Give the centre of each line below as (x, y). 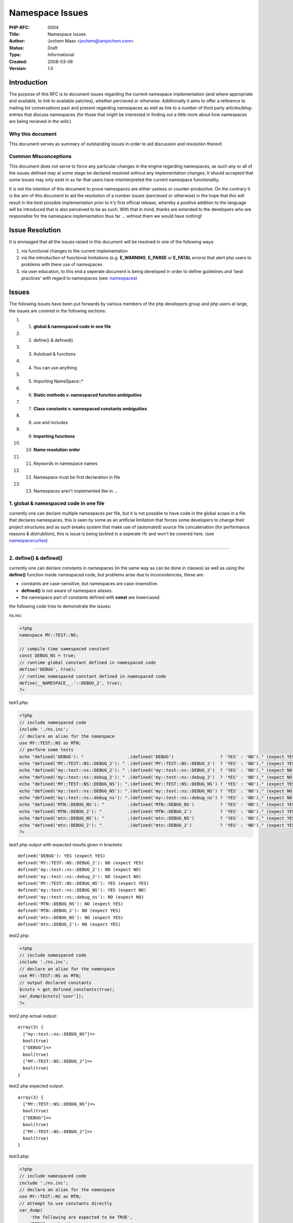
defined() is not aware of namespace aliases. (67, 590)
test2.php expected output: (36, 1086)
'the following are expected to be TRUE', (81, 1217)
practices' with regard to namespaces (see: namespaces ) (79, 278)
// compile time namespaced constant (64, 649)
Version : (18, 68)
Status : (17, 48)
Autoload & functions (54, 354)
